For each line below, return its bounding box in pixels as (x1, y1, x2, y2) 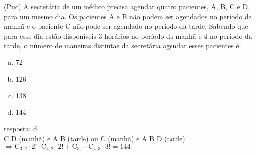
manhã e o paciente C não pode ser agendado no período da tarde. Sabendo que (4, 21, 248, 31)
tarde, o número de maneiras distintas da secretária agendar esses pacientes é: (4, 40, 241, 51)
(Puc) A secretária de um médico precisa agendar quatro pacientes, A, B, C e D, (4, 1, 250, 11)
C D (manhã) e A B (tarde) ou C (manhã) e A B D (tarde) (4, 133, 185, 143)
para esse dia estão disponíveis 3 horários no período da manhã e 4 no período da (4, 30, 252, 41)
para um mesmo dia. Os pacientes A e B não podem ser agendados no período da (4, 11, 252, 21)
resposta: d (4, 123, 37, 134)
